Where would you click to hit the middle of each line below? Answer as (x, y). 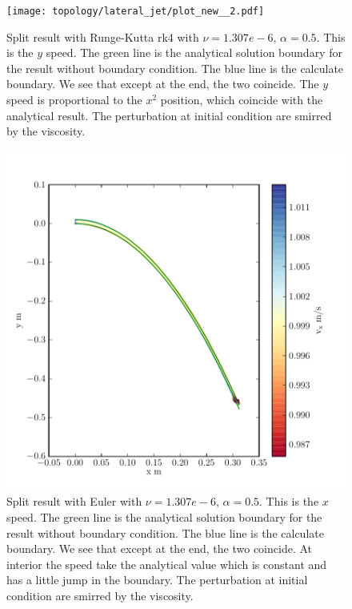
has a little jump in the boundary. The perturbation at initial (157, 580)
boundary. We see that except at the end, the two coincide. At (159, 549)
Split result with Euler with (74, 501)
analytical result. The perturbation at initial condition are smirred (169, 115)
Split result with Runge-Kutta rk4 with (103, 36)
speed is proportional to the (74, 100)
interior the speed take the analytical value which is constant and (167, 564)
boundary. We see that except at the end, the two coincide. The (163, 84)
